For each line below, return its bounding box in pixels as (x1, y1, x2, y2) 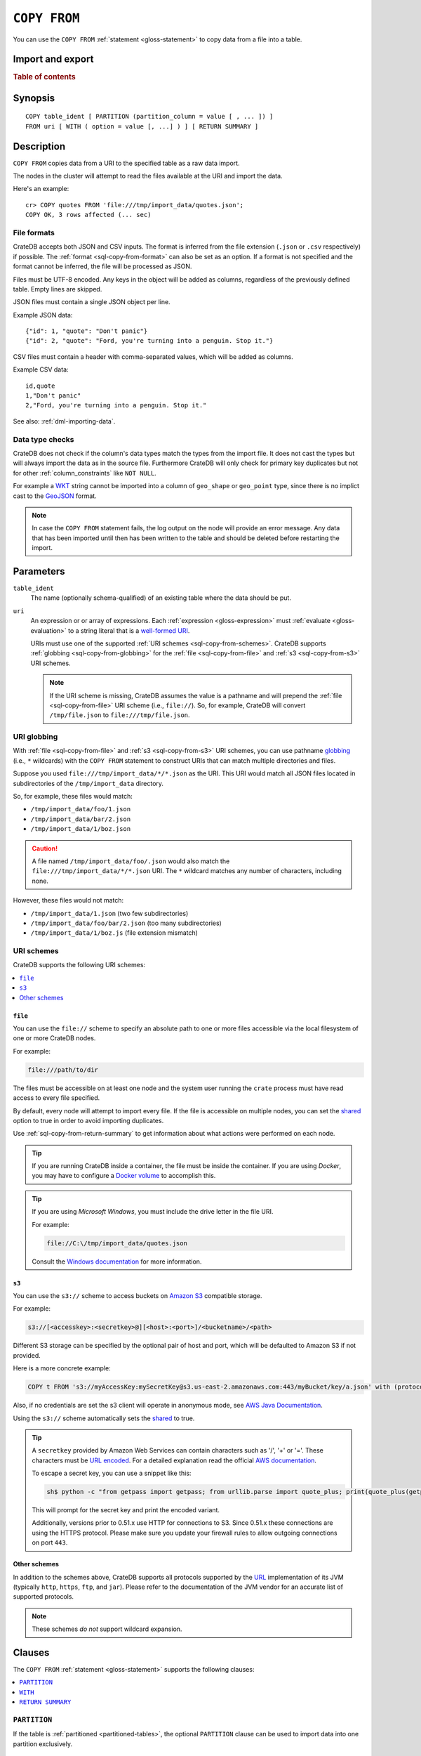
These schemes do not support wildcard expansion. (32, 1625, 182, 1633)
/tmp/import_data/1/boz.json (30, 825, 131, 833)
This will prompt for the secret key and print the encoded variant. (32, 1506, 220, 1514)
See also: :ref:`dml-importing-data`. (13, 417, 116, 425)
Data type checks (13, 434, 74, 444)
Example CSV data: (13, 365, 69, 374)
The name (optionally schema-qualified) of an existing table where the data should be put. (30, 594, 291, 602)
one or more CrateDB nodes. (13, 1034, 96, 1042)
